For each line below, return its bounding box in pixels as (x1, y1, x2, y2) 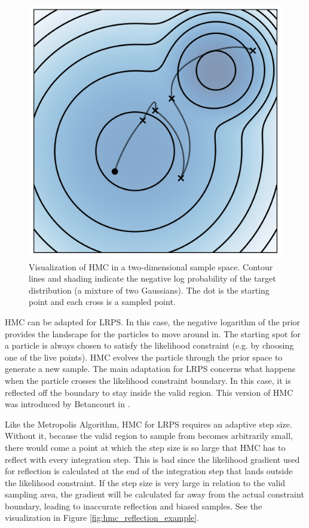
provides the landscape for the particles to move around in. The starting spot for (5, 327, 301, 340)
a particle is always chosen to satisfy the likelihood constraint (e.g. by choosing (5, 339, 294, 352)
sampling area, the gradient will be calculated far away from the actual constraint (5, 488, 304, 500)
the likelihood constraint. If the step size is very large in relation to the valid (5, 476, 286, 489)
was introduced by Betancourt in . (5, 398, 130, 410)
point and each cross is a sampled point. (29, 295, 176, 308)
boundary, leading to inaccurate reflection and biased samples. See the (5, 499, 262, 512)
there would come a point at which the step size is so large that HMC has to (5, 441, 286, 453)
